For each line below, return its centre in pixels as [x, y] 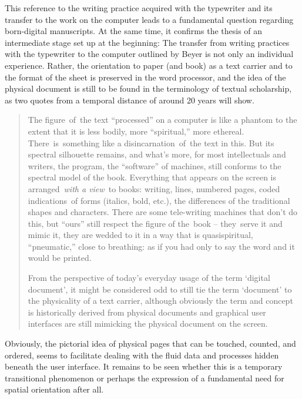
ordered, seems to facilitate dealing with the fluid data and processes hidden [142, 355]
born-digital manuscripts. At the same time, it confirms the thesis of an [134, 31]
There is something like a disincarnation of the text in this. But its [151, 142]
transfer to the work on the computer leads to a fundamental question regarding [149, 19]
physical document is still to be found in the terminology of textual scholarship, [148, 88]
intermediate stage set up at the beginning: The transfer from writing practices [147, 42]
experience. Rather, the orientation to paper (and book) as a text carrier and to [149, 65]
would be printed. [60, 258]
